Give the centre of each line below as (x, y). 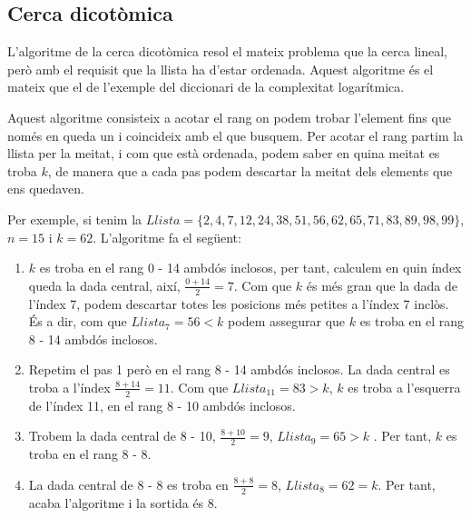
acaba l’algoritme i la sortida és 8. (123, 502)
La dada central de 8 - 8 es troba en (128, 484)
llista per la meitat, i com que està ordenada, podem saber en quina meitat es (224, 153)
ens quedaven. (46, 189)
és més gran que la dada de (382, 285)
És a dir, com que (78, 321)
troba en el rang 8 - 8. (90, 454)
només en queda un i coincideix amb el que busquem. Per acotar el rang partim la (235, 135)
